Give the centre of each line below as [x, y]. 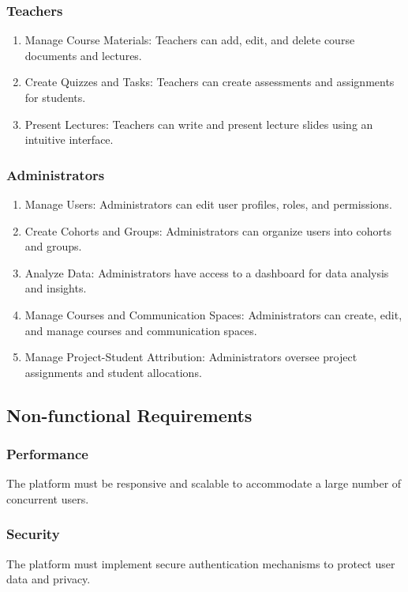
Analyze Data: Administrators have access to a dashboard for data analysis [207, 272]
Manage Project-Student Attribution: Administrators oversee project [191, 357]
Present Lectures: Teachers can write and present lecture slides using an [199, 124]
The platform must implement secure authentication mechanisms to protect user [201, 563]
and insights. [56, 288]
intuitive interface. [69, 140]
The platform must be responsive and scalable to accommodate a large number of [204, 483]
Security [33, 534]
